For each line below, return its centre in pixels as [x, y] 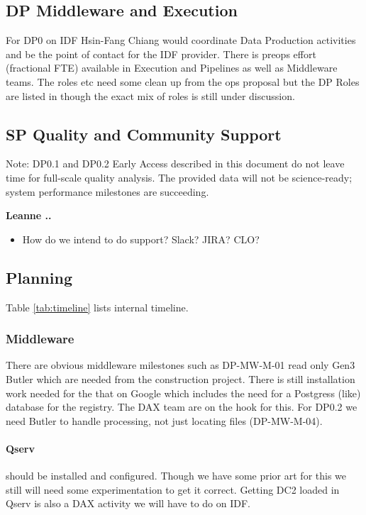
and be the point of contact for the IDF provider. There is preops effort [161, 54]
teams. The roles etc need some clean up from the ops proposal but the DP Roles [183, 81]
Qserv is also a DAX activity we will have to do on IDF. [128, 503]
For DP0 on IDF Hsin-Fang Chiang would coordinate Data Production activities [181, 40]
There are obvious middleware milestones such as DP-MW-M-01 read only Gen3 [181, 365]
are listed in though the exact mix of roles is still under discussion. [150, 95]
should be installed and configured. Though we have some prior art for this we [176, 476]
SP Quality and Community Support [144, 134]
